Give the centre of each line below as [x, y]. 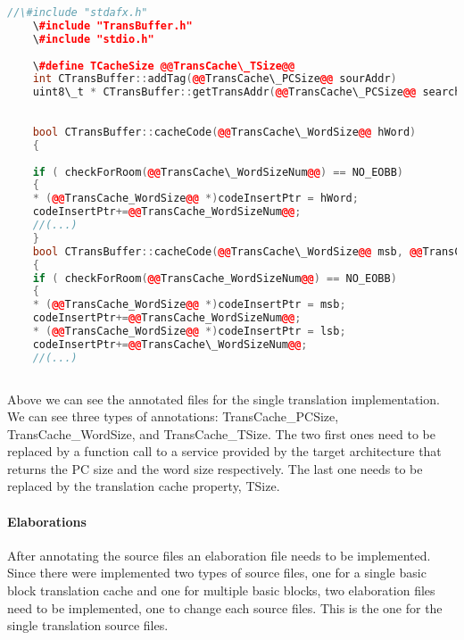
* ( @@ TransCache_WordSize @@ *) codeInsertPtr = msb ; [189, 305]
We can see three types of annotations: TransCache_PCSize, [173, 416]
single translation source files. [88, 625]
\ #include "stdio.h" [93, 39]
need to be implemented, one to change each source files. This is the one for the [225, 607]
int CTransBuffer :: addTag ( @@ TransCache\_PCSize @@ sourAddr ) [215, 79]
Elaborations [47, 521]
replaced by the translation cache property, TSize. [144, 486]
